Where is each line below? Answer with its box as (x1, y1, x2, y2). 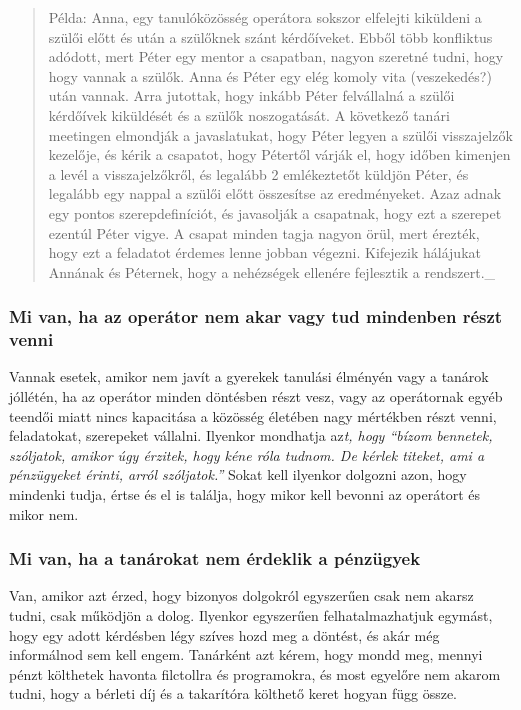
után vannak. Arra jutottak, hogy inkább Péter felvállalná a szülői (48, 85, 455, 106)
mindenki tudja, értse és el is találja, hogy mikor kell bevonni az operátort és (9, 484, 481, 505)
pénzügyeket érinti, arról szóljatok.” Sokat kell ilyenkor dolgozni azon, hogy (9, 464, 467, 485)
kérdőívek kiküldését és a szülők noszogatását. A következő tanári (48, 104, 450, 125)
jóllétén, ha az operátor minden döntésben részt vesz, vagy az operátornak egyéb (9, 386, 503, 407)
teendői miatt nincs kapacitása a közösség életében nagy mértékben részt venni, (9, 405, 497, 426)
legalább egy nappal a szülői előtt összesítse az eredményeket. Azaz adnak (48, 183, 502, 204)
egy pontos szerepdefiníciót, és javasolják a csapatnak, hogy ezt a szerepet (48, 202, 502, 223)
